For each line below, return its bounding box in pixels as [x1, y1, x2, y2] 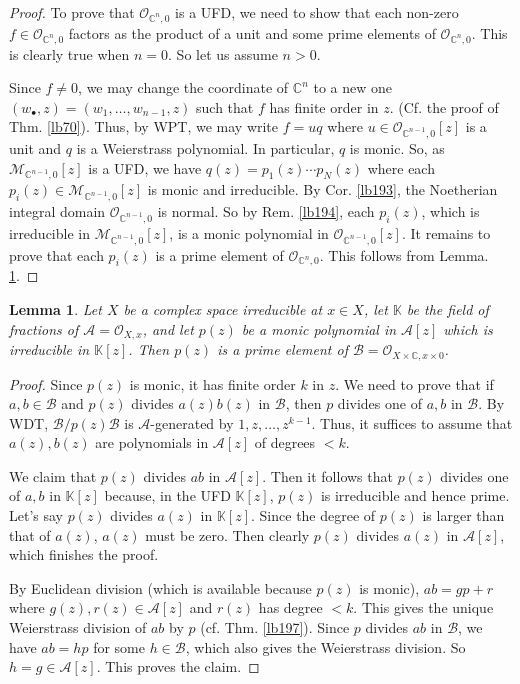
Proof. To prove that [9, 2, 135, 22]
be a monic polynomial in [241, 318, 397, 339]
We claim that [9, 465, 97, 486]
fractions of [9, 318, 79, 339]
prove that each [9, 244, 104, 265]
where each [367, 157, 435, 178]
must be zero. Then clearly [145, 524, 310, 545]
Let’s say [9, 505, 63, 526]
